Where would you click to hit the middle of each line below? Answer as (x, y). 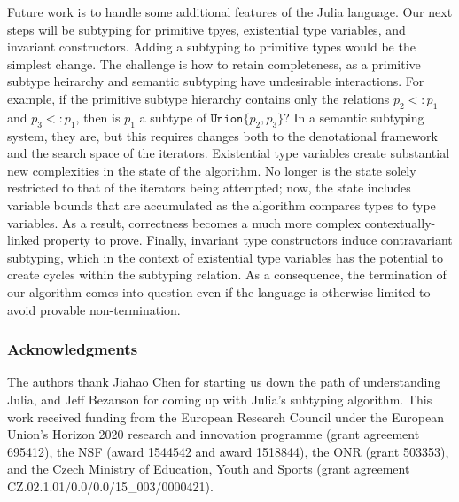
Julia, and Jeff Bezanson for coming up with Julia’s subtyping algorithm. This (220, 399)
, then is (98, 117)
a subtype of (173, 117)
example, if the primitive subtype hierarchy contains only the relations (198, 98)
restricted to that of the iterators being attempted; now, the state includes (209, 188)
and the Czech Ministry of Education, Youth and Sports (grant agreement (209, 469)
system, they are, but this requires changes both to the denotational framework (222, 135)
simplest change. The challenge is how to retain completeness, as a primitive (214, 63)
